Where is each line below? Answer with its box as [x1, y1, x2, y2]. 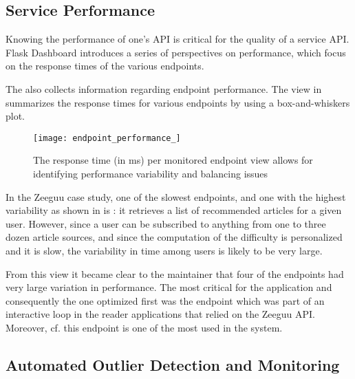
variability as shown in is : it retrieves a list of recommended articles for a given [6, 203, 342, 217]
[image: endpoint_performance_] [33, 133, 181, 143]
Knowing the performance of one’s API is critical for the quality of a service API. [6, 32, 349, 46]
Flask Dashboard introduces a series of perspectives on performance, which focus [6, 45, 346, 59]
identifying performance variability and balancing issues [33, 166, 268, 181]
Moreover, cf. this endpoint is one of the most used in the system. [6, 320, 283, 334]
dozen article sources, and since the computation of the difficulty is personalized [6, 230, 343, 244]
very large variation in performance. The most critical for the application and [6, 280, 332, 294]
